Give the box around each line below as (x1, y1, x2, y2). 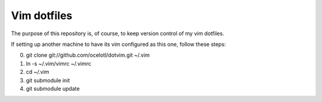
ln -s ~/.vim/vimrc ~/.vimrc (26, 60, 92, 67)
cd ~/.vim (26, 69, 49, 76)
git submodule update (26, 85, 80, 92)
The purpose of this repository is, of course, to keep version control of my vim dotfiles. (11, 30, 225, 37)
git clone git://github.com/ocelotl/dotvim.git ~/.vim (26, 51, 150, 59)
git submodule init (26, 76, 70, 84)
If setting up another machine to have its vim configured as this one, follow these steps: (11, 41, 226, 48)
